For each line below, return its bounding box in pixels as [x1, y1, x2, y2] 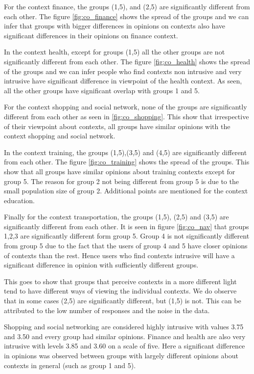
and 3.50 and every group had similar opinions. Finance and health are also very [4, 331, 246, 341]
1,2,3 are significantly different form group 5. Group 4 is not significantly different [4, 231, 250, 241]
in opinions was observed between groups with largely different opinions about [4, 350, 238, 360]
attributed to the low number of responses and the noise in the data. [4, 305, 210, 315]
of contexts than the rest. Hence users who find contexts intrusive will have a [4, 250, 235, 260]
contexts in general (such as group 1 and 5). [4, 360, 136, 370]
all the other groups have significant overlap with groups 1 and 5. [4, 85, 200, 95]
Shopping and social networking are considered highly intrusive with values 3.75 [4, 321, 244, 332]
